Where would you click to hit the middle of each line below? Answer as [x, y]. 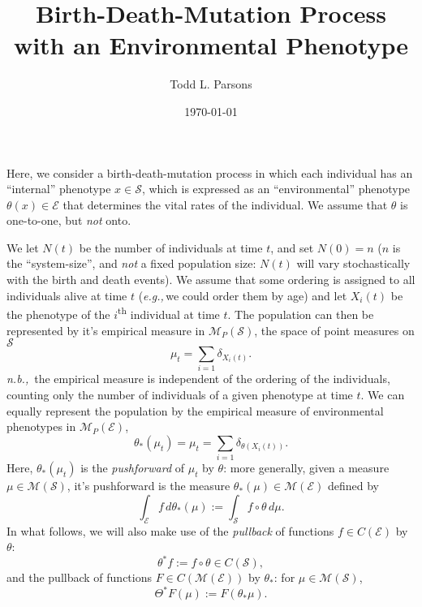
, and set [292, 247]
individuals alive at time [67, 295]
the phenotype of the [58, 314]
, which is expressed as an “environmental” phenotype [276, 189]
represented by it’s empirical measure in [106, 330]
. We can [383, 395]
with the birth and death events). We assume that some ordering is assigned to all [211, 280]
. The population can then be [301, 314]
